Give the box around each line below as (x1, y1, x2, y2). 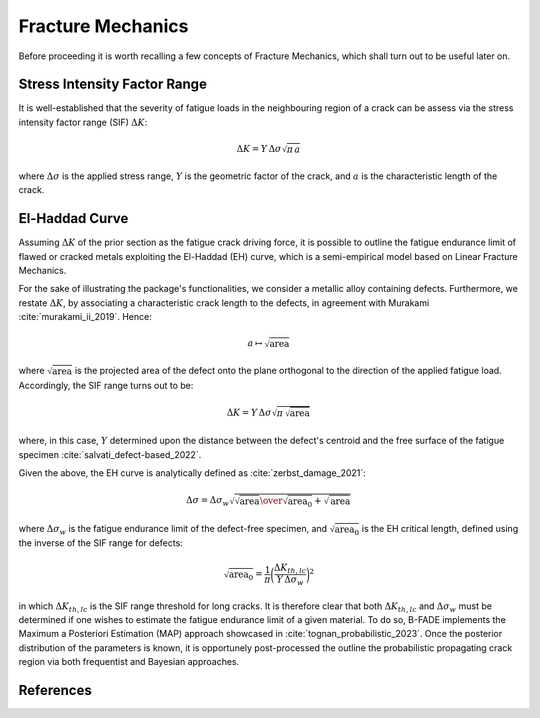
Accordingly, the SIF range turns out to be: (18, 379, 194, 391)
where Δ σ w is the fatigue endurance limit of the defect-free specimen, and (18, 523, 328, 537)
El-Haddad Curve (18, 210, 129, 227)
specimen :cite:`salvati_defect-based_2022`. (18, 448, 202, 460)
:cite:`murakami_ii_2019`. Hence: (18, 311, 152, 323)
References (18, 682, 92, 699)
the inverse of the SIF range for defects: (18, 537, 184, 549)
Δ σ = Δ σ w (186, 495, 230, 509)
